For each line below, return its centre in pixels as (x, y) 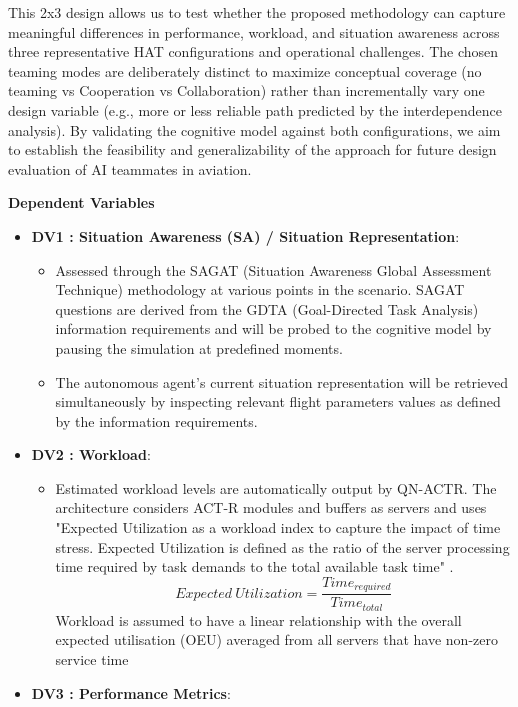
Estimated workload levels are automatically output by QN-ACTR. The (276, 487)
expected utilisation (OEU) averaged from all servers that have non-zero (276, 639)
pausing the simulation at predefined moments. (199, 347)
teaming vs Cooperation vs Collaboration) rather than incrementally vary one (246, 90)
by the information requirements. (156, 420)
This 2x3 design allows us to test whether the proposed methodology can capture (257, 12)
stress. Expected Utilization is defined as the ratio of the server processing (282, 546)
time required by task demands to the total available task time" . (254, 566)
